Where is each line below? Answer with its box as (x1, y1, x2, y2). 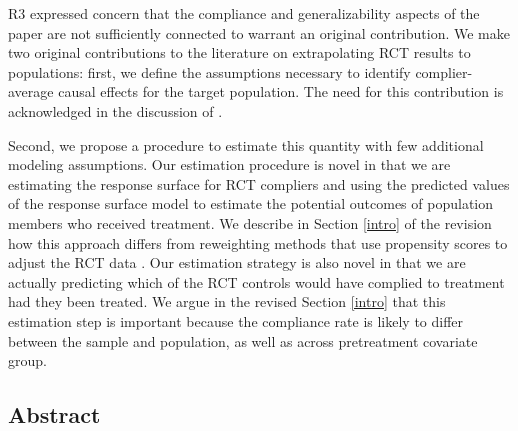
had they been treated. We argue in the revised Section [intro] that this (8, 291, 446, 312)
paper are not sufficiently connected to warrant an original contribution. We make (8, 22, 510, 43)
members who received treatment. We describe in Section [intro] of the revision (8, 212, 492, 233)
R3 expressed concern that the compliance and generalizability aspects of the (8, 3, 480, 23)
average (8, 81, 54, 102)
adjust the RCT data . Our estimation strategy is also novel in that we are (8, 252, 466, 273)
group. (8, 350, 47, 371)
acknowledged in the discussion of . (8, 100, 223, 121)
